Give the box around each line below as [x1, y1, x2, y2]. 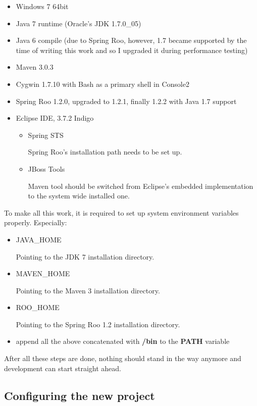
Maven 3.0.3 [16, 62, 54, 72]
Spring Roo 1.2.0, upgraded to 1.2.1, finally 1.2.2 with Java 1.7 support [16, 95, 237, 106]
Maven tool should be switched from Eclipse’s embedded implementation [28, 180, 253, 191]
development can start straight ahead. [4, 363, 122, 373]
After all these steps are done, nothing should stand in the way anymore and [4, 353, 241, 364]
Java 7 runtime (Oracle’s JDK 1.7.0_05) [16, 18, 141, 28]
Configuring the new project [4, 387, 155, 403]
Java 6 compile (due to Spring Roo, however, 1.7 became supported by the [16, 35, 247, 45]
